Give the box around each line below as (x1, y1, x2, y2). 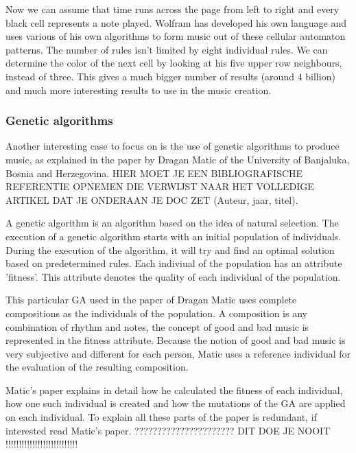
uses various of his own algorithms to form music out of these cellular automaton (5, 29, 346, 43)
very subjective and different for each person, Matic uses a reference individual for (5, 346, 351, 360)
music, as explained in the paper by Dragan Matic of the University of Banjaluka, (5, 152, 350, 166)
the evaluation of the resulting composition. (5, 360, 189, 374)
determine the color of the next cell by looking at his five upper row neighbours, (5, 56, 342, 70)
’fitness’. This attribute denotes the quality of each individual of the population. (5, 269, 341, 283)
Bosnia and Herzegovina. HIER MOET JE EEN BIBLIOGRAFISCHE (5, 165, 303, 180)
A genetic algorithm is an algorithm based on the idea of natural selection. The (5, 216, 339, 230)
